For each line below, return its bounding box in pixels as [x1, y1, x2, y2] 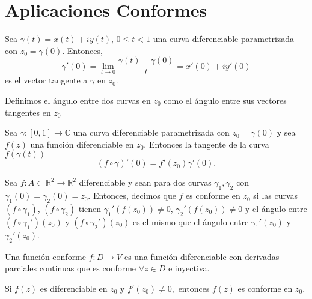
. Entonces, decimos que [88, 189, 176, 202]
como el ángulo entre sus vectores [164, 94, 287, 106]
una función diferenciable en [30, 137, 134, 150]
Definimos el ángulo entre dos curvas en [5, 94, 151, 106]
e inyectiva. [168, 262, 210, 274]
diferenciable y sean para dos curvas [79, 176, 212, 189]
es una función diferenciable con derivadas [124, 250, 280, 262]
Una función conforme [5, 250, 87, 262]
